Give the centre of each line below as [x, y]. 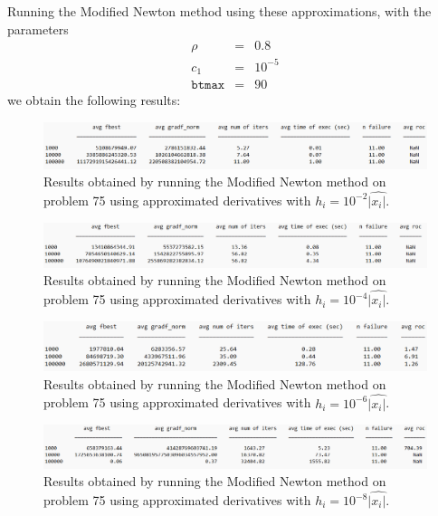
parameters [38, 29]
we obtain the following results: [94, 100]
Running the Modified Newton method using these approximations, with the [219, 11]
